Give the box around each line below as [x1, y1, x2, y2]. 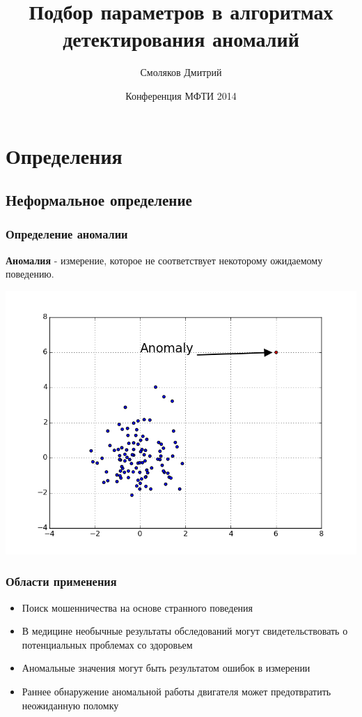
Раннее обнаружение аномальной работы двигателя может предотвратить [22, 684, 331, 699]
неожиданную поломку [22, 697, 119, 712]
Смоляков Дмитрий [140, 65, 222, 80]
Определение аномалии [6, 225, 128, 243]
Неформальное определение [6, 189, 192, 211]
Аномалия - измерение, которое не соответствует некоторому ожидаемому [6, 252, 323, 267]
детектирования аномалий [63, 24, 299, 53]
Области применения [6, 573, 117, 590]
